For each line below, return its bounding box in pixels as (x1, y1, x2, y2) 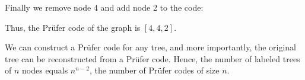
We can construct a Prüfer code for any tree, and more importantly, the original (5, 41, 297, 53)
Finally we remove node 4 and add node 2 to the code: (5, 1, 204, 13)
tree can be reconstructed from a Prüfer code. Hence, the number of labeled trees (5, 52, 300, 65)
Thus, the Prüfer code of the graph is (5, 21, 141, 33)
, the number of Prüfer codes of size (89, 64, 220, 76)
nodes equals (22, 64, 68, 76)
